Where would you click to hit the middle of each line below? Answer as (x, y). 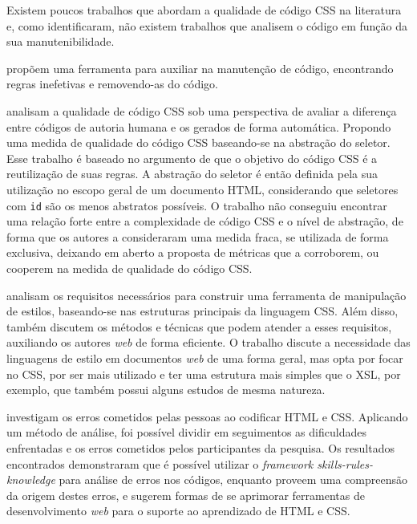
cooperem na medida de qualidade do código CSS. (130, 268)
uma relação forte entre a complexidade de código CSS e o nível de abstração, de (205, 221)
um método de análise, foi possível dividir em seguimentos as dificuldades (186, 432)
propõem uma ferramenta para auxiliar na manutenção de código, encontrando (200, 68)
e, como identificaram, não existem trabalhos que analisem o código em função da (207, 25)
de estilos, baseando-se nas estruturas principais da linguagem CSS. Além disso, (202, 311)
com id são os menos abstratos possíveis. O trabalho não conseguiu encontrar (197, 205)
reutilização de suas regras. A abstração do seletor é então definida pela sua (192, 174)
